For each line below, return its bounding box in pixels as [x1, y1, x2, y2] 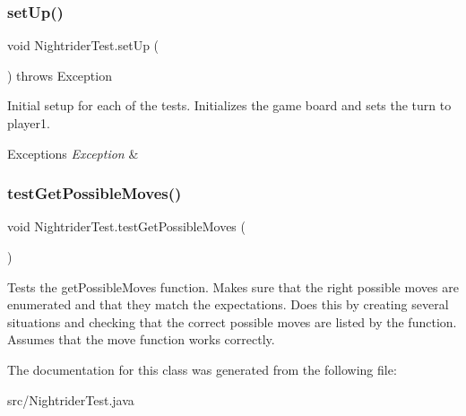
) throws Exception [7, 65, 112, 84]
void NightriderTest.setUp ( [7, 36, 160, 55]
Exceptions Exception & [7, 143, 139, 162]
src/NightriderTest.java [7, 390, 134, 409]
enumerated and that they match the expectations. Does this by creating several [7, 295, 449, 314]
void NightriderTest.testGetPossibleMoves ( [7, 217, 246, 236]
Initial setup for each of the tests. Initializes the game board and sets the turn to [7, 96, 452, 115]
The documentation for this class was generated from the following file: [7, 360, 397, 378]
